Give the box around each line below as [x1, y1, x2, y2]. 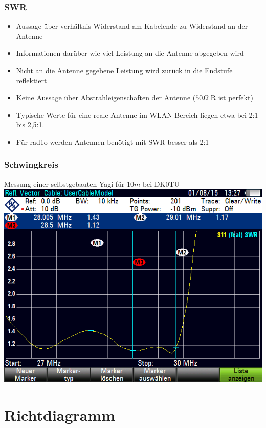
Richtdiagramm [4, 404, 116, 425]
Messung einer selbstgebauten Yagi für [4, 178, 125, 189]
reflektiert [16, 75, 47, 85]
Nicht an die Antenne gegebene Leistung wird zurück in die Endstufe [16, 65, 233, 75]
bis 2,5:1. [16, 119, 45, 130]
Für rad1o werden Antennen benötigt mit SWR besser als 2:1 [16, 136, 209, 147]
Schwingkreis [4, 158, 58, 171]
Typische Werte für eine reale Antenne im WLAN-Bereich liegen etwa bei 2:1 [16, 109, 258, 120]
